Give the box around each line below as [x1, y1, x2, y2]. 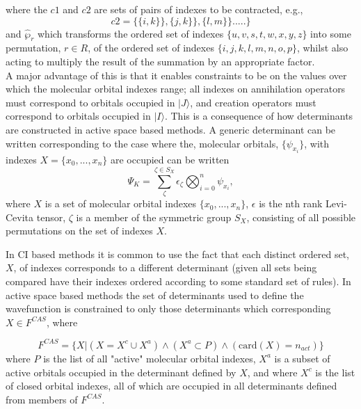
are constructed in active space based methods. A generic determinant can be [6, 122, 336, 136]
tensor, [36, 209, 66, 224]
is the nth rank [259, 196, 323, 211]
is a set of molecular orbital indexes [45, 196, 197, 211]
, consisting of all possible [246, 209, 356, 224]
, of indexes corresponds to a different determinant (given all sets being [13, 260, 317, 275]
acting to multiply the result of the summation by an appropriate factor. [6, 54, 315, 68]
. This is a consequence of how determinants [164, 109, 353, 123]
